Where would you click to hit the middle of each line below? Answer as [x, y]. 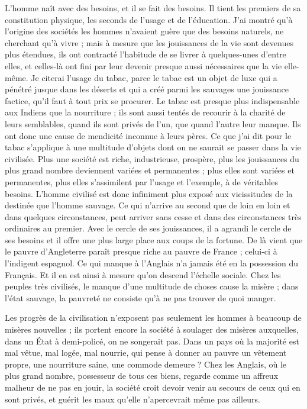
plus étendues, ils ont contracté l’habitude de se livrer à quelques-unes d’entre [146, 54]
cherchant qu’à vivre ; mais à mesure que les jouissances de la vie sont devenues [149, 42]
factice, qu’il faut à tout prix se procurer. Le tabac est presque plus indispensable [152, 100]
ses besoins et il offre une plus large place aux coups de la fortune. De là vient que [154, 239]
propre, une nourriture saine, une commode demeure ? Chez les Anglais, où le [146, 364]
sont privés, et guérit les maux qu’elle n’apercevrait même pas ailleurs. [133, 399]
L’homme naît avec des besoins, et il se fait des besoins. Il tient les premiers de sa [153, 8]
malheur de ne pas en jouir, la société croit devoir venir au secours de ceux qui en [153, 387]
